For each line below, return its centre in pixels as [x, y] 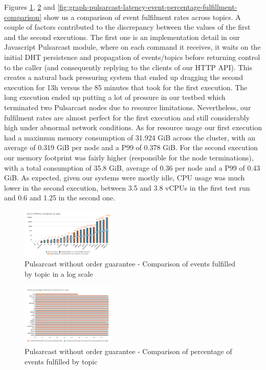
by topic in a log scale [59, 273]
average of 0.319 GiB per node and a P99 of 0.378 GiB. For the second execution [131, 147]
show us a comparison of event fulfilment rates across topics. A [142, 17]
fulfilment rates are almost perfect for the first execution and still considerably [127, 117]
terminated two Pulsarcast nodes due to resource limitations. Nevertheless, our [128, 107]
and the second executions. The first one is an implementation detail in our [122, 37]
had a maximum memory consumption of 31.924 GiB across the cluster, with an [130, 137]
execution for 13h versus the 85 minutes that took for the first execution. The [126, 87]
